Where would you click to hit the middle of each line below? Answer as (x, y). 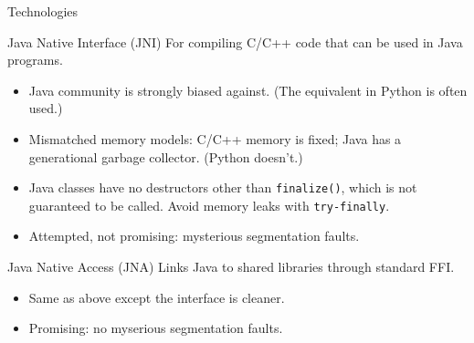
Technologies (43, 11)
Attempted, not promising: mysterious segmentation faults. (194, 236)
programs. (35, 60)
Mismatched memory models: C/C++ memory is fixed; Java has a (215, 138)
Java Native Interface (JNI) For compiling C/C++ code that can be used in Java (235, 42)
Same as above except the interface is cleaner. (157, 297)
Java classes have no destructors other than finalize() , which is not (223, 187)
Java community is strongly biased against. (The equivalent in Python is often (248, 90)
